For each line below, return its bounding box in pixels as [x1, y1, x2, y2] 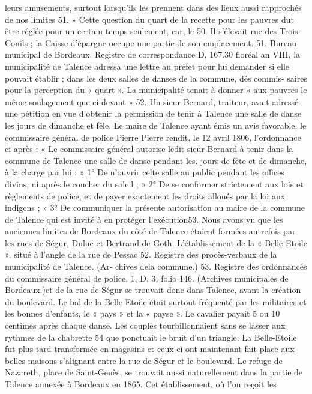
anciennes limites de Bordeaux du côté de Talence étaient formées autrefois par [5, 225, 296, 237]
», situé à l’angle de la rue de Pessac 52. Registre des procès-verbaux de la [5, 248, 277, 261]
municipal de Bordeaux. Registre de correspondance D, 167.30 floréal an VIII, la [5, 48, 301, 61]
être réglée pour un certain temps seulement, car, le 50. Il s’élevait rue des [5, 25, 277, 37]
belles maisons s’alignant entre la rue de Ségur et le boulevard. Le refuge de [5, 354, 283, 366]
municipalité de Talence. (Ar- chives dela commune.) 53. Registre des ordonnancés [5, 260, 307, 273]
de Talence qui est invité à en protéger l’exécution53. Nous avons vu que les [5, 213, 283, 225]
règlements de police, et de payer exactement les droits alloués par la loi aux [5, 189, 286, 202]
